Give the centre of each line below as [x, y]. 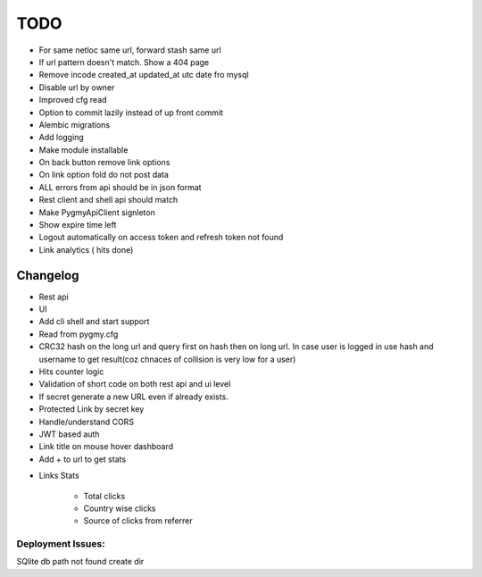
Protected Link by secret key [91, 409]
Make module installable [83, 150]
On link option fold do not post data [104, 175]
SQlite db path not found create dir [80, 562]
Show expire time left [78, 225]
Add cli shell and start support [94, 322]
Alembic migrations [75, 124]
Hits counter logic [71, 372]
